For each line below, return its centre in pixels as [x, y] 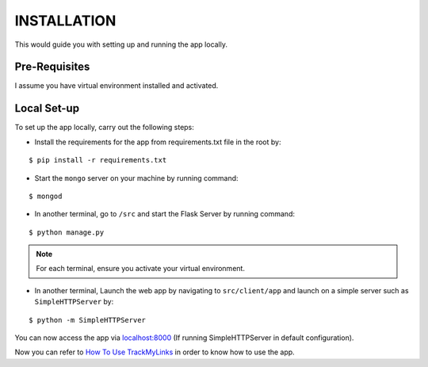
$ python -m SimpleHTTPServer [88, 320]
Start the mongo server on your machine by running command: [136, 178]
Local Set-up [47, 108]
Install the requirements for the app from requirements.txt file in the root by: [158, 142]
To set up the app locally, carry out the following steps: [104, 128]
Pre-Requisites [52, 67]
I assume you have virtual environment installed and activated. [117, 86]
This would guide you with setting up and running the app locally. [121, 44]
